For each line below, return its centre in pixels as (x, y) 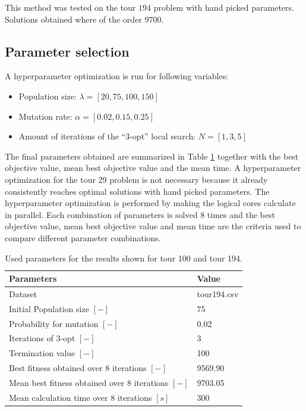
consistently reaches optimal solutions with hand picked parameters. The (137, 191)
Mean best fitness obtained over (67, 383)
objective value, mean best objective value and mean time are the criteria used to (153, 226)
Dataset (23, 293)
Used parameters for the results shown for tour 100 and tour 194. (124, 258)
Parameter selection (67, 51)
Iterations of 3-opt (42, 338)
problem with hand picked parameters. (224, 7)
